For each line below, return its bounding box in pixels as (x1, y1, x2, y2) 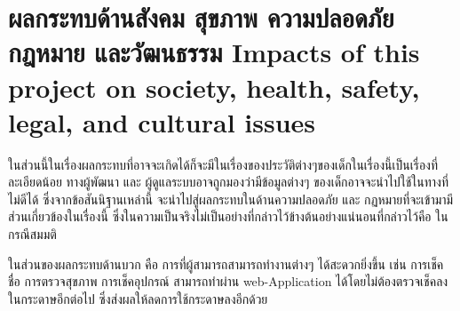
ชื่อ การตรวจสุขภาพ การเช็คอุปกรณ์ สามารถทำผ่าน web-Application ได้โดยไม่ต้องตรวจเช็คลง (8, 272, 448, 291)
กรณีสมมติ (8, 225, 57, 243)
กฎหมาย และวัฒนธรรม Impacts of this (8, 34, 420, 70)
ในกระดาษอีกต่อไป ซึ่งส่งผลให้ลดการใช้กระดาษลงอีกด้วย (8, 289, 268, 307)
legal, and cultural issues (8, 103, 316, 140)
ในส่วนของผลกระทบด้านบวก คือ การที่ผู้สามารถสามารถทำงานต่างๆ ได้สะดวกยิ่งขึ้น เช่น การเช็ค (8, 254, 444, 273)
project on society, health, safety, (8, 68, 420, 105)
